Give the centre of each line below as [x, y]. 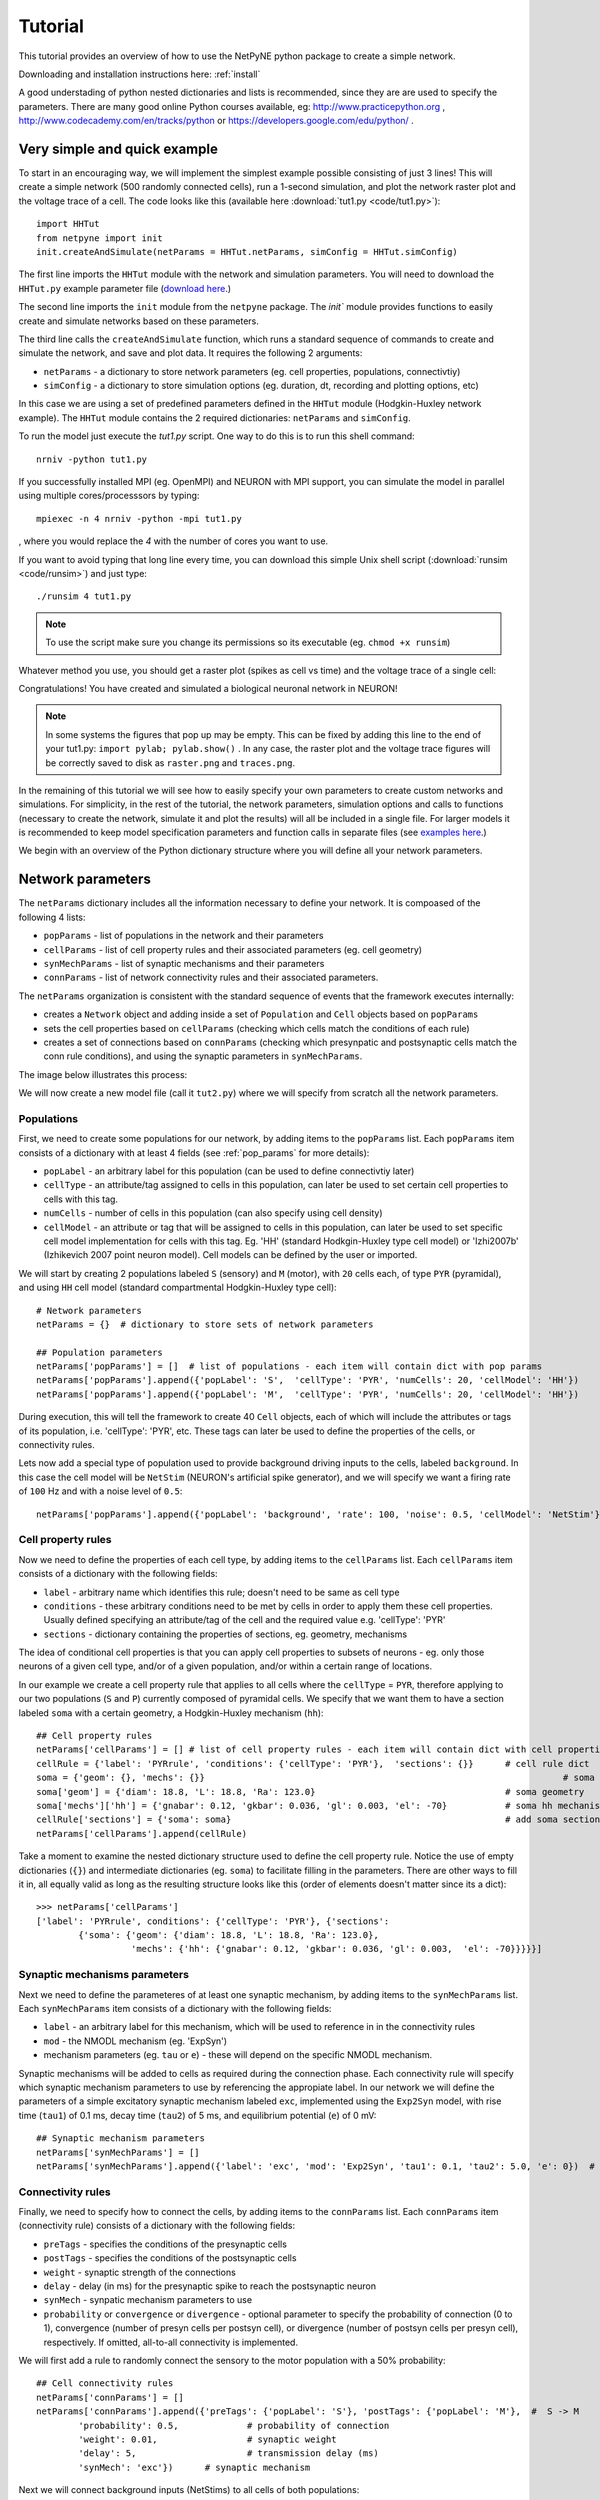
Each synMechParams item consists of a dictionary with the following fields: [175, 2009]
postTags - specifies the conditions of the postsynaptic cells [170, 2258]
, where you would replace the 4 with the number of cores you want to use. [173, 541]
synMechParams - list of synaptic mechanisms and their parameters [184, 963]
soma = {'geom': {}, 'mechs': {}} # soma [315, 1778]
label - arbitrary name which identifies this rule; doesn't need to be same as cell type [221, 1592]
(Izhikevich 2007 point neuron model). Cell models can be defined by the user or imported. [230, 1255]
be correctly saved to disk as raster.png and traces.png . [170, 762]
